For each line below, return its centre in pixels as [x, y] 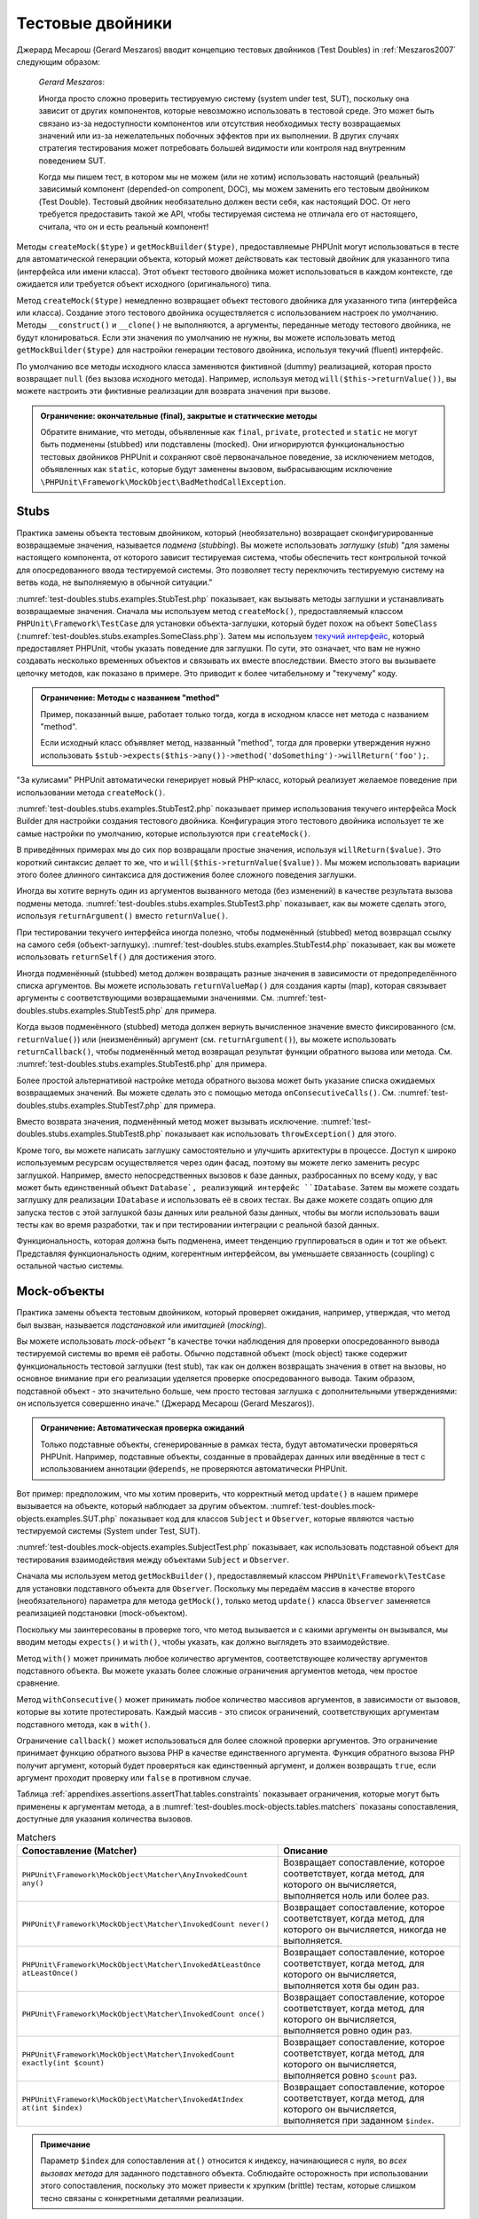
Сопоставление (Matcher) [79, 1851]
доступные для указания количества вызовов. [105, 1819]
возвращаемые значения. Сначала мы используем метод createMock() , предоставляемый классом [210, 611]
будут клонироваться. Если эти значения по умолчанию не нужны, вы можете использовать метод [206, 337]
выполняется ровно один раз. [347, 2030]
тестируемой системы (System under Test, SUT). [108, 1531]
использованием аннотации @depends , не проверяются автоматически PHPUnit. [194, 1469]
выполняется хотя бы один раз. [351, 1986]
